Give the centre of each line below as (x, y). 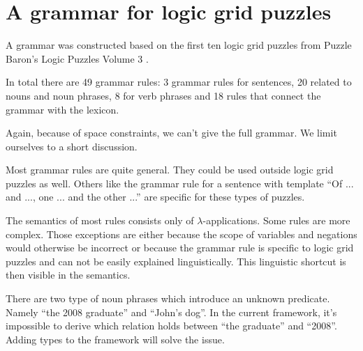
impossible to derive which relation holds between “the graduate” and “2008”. (171, 326)
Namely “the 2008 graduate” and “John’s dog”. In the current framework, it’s (171, 312)
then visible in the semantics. (68, 275)
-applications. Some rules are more (276, 220)
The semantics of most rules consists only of (100, 220)
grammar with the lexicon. (62, 109)
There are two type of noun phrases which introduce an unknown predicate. (168, 298)
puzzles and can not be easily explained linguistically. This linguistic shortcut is (176, 261)
